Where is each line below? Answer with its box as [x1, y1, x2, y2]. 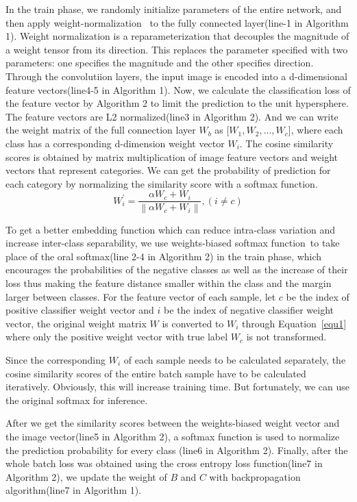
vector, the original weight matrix [5, 316, 147, 330]
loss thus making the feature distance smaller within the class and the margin [5, 276, 332, 290]
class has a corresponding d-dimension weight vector [5, 136, 225, 150]
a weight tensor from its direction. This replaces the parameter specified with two [5, 42, 348, 56]
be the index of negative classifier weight [164, 303, 334, 317]
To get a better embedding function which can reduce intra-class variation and [5, 222, 335, 236]
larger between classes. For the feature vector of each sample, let [5, 289, 276, 303]
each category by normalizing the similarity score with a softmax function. [5, 176, 318, 190]
